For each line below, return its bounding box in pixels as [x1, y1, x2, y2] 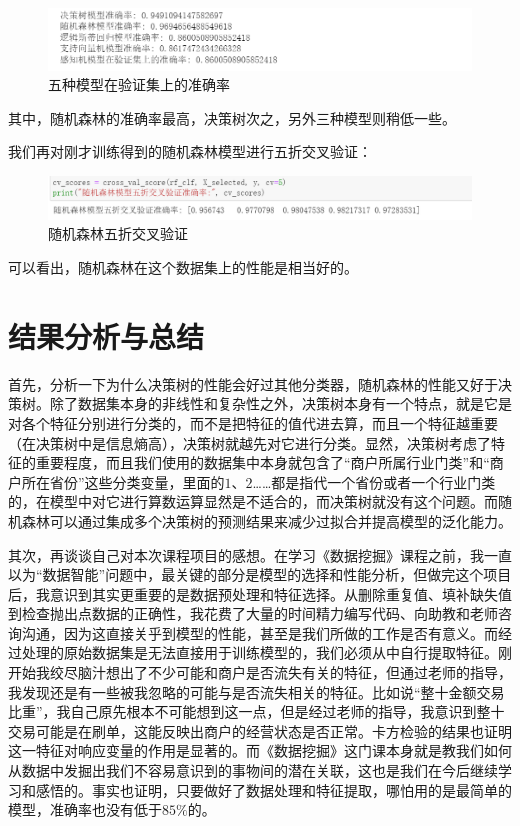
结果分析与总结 [8, 315, 205, 356]
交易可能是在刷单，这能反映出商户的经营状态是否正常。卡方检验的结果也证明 [8, 720, 512, 741]
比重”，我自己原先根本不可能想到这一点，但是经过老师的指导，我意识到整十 [8, 701, 505, 722]
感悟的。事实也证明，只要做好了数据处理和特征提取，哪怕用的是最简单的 [35, 779, 512, 800]
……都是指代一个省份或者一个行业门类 [252, 471, 496, 492]
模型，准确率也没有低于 [8, 799, 162, 820]
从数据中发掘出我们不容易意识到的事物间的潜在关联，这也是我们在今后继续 [8, 760, 498, 781]
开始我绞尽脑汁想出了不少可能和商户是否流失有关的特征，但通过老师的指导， [8, 662, 512, 683]
